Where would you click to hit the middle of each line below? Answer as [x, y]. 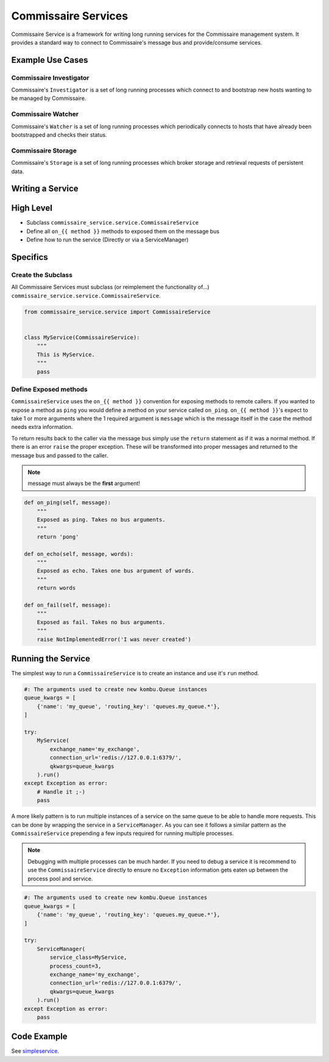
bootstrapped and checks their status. [59, 135]
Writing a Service [45, 189]
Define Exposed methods [49, 389]
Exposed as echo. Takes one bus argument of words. [116, 571]
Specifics [30, 257]
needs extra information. [42, 427]
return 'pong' [58, 536]
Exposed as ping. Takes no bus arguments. [101, 520]
